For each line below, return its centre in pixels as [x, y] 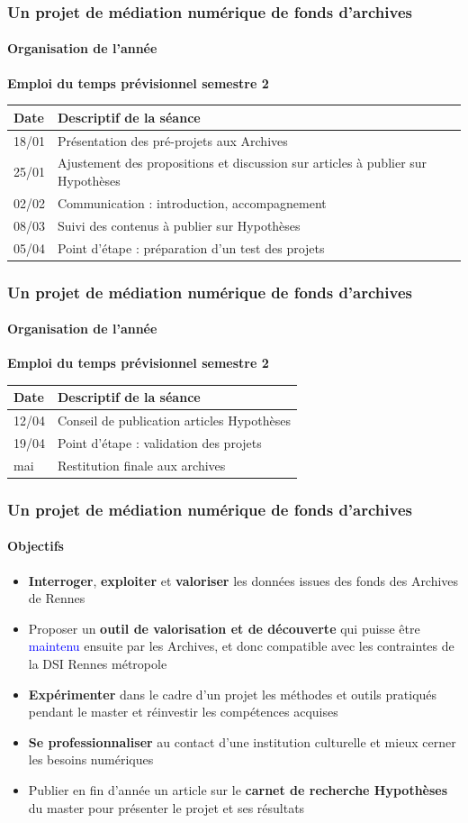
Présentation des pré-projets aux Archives [173, 140]
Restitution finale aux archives [142, 465]
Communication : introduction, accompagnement [192, 202]
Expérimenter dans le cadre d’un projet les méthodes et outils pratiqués [233, 694]
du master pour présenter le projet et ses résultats [166, 807]
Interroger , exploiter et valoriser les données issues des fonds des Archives [243, 580]
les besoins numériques [91, 759]
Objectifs [36, 546]
